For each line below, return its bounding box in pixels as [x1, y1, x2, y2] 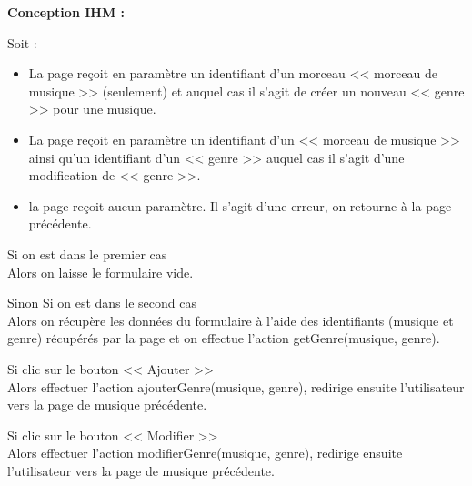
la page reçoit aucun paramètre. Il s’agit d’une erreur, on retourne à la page [28, 196, 452, 215]
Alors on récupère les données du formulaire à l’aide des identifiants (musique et [7, 310, 454, 329]
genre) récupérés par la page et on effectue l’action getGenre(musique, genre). [7, 329, 440, 348]
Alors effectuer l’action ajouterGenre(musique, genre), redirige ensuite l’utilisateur [7, 377, 465, 396]
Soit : [7, 33, 37, 52]
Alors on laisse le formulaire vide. [7, 262, 194, 281]
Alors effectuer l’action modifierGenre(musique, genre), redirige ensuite [7, 443, 403, 462]
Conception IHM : [7, 3, 126, 21]
